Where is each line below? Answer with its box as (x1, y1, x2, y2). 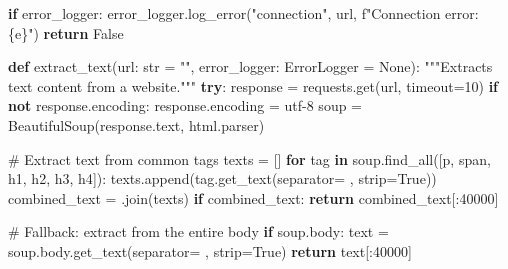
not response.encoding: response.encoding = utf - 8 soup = (8, 95, 363, 116)
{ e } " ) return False (8, 22, 124, 43)
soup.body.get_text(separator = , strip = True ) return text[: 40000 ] (8, 240, 412, 261)
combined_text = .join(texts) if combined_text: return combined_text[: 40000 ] (8, 187, 499, 208)
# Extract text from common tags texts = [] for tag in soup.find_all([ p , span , (8, 148, 491, 169)
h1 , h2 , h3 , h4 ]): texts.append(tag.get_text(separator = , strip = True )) (8, 168, 437, 189)
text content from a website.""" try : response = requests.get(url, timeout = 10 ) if (8, 75, 499, 96)
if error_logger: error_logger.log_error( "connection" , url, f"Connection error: (8, 3, 479, 23)
